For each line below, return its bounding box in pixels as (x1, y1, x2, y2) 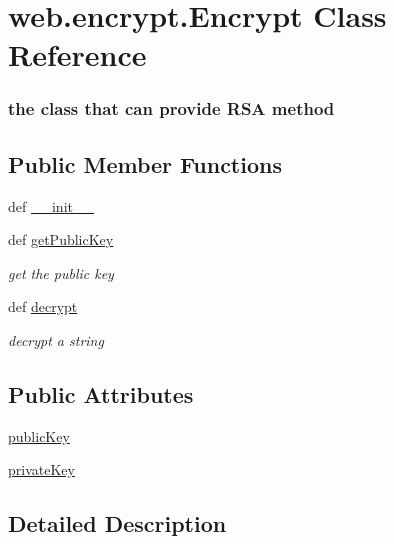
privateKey (8, 459, 75, 480)
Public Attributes (8, 378, 194, 409)
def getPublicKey (8, 229, 114, 250)
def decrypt (8, 296, 78, 317)
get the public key (8, 262, 114, 283)
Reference (8, 34, 147, 75)
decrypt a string (8, 329, 104, 350)
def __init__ (8, 195, 94, 216)
